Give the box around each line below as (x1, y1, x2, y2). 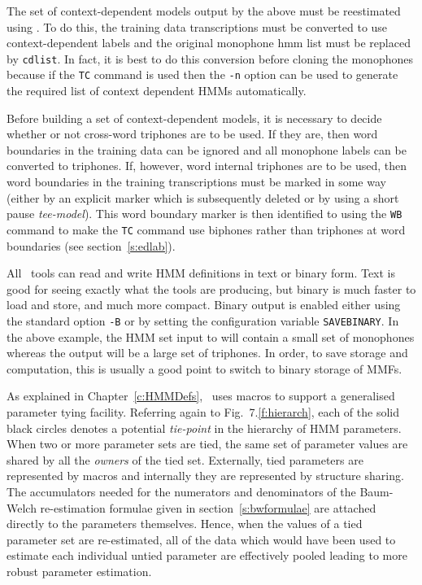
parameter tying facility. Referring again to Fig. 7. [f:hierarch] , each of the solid (7, 403, 399, 420)
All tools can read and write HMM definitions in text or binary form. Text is (7, 264, 396, 282)
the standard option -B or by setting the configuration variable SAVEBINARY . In (7, 312, 399, 329)
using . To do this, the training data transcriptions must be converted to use (7, 18, 388, 35)
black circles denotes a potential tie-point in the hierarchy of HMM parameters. (7, 419, 402, 436)
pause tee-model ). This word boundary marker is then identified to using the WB (7, 205, 402, 222)
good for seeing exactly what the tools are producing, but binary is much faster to (7, 280, 416, 297)
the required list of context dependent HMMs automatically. (7, 82, 307, 99)
